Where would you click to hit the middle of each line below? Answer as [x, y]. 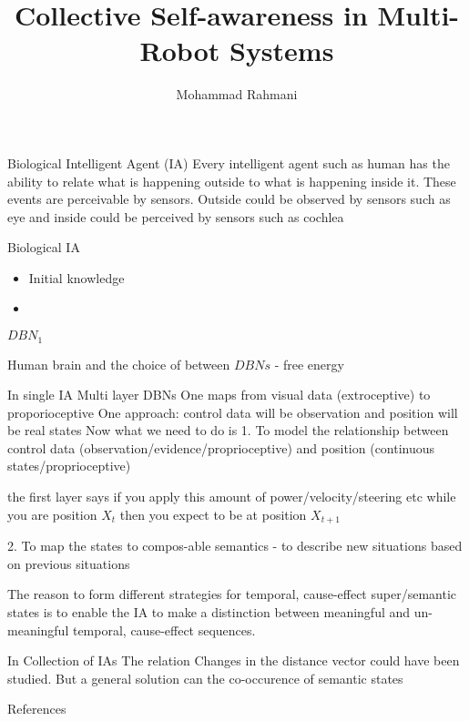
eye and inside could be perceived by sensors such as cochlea [176, 216]
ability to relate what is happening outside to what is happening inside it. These [232, 181]
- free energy [309, 364]
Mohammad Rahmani [237, 94]
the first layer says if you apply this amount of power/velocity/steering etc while [232, 497]
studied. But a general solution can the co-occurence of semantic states [205, 678]
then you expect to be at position [213, 514]
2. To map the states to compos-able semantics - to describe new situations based [235, 546]
